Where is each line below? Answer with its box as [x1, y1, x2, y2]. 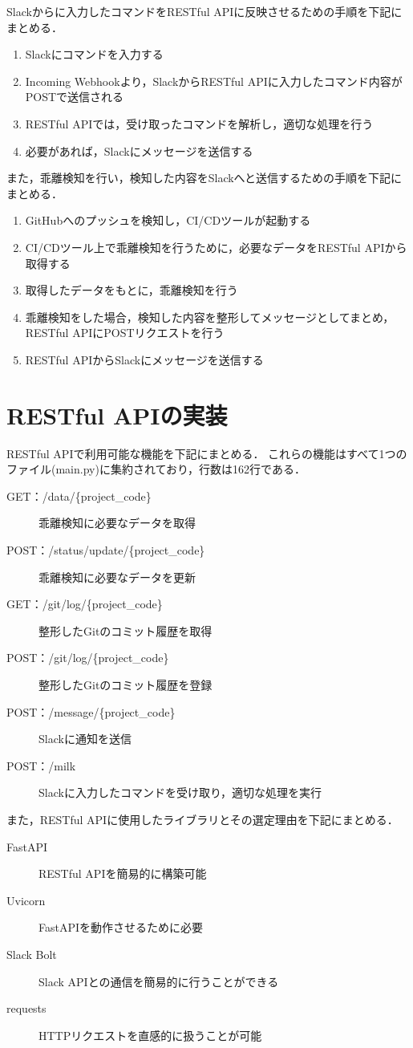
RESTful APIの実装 [6, 398, 228, 431]
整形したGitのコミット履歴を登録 [38, 676, 213, 693]
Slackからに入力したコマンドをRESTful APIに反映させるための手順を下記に [6, 3, 403, 19]
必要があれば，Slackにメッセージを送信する [25, 142, 253, 159]
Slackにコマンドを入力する [25, 46, 164, 63]
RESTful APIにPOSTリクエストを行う [25, 324, 225, 341]
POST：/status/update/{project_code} [6, 542, 205, 558]
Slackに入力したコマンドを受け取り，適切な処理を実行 [38, 784, 322, 801]
